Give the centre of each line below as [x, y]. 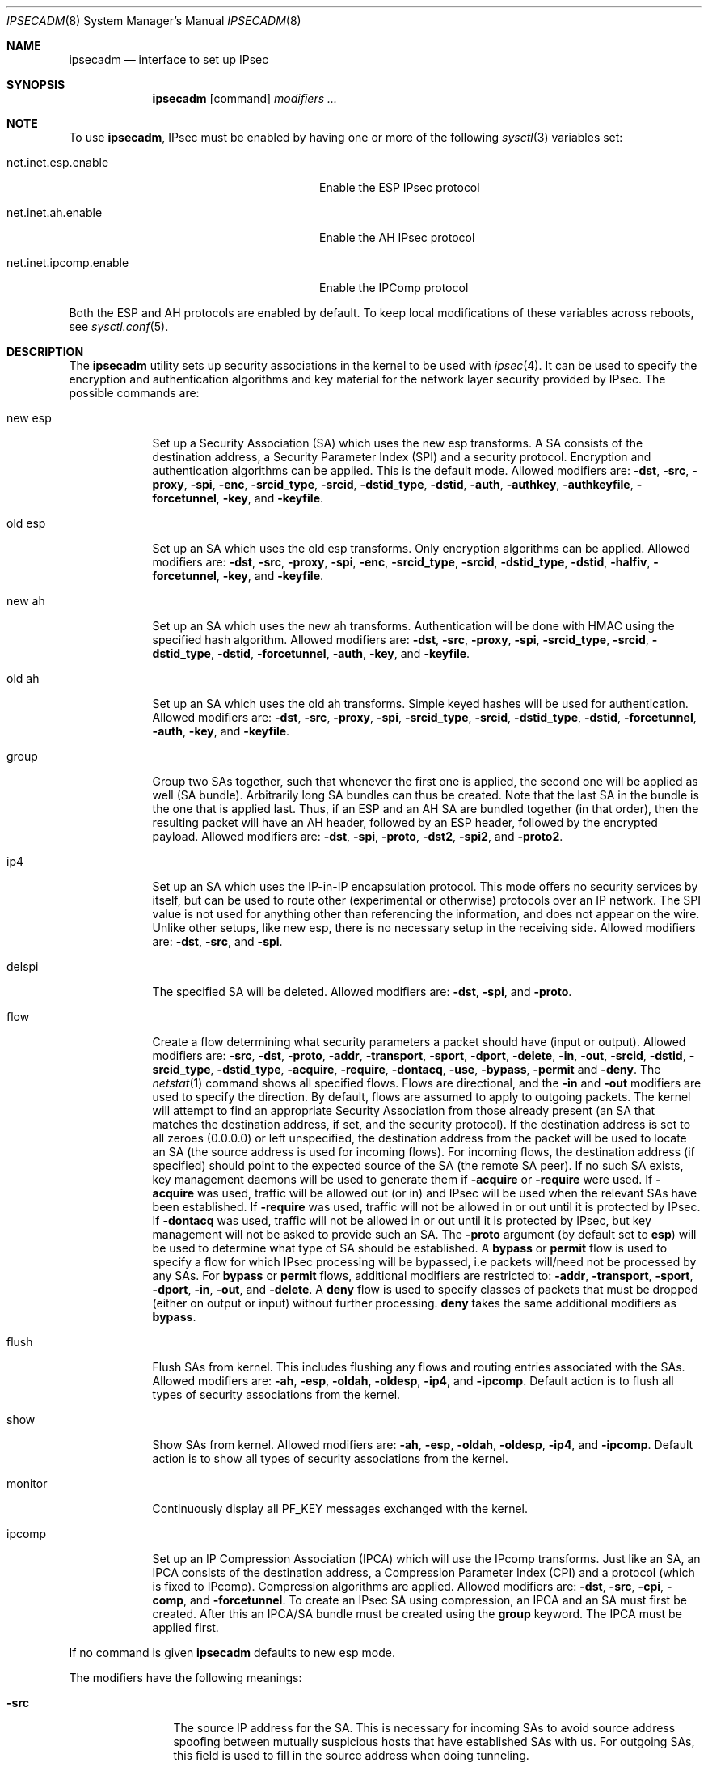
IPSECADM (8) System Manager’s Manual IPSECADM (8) [154, 21]
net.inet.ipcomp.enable [68, 263]
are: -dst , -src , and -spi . [217, 941]
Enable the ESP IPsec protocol [400, 187]
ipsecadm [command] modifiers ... [245, 98]
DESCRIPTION [45, 352]
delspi [23, 966]
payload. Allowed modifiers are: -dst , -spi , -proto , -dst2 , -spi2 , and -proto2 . [358, 836]
